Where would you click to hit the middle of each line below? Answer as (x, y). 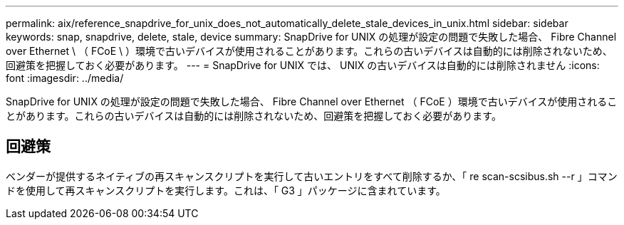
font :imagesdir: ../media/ (65, 78)
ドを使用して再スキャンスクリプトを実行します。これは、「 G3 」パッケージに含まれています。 (226, 190)
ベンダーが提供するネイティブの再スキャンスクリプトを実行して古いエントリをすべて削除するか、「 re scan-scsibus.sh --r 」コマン (312, 176)
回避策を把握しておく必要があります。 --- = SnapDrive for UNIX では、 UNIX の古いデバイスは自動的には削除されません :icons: (303, 65)
